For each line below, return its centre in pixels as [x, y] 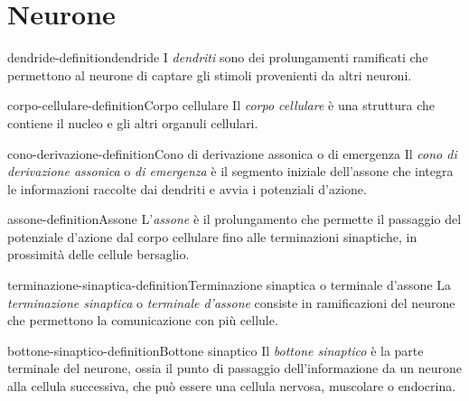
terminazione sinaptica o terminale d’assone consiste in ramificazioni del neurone [231, 302]
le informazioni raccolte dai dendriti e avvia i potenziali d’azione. [187, 188]
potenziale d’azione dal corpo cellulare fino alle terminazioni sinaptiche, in [212, 236]
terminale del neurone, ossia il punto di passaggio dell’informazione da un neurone [234, 368]
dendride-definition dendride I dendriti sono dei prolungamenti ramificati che [218, 57]
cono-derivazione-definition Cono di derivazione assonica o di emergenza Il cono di [232, 153]
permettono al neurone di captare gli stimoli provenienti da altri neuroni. [210, 75]
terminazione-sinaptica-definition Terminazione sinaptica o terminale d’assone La [230, 285]
